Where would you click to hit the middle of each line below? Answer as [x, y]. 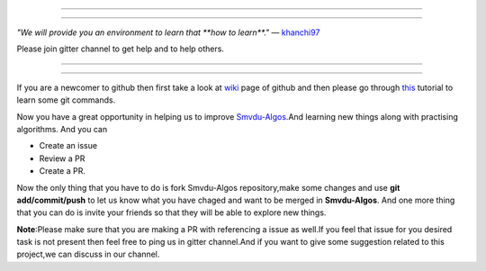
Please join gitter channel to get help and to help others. [121, 49]
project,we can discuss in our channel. [88, 254]
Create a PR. [62, 171]
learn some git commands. [66, 100]
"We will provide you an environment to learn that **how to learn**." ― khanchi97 [168, 32]
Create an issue [68, 146]
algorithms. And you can [62, 129]
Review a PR [62, 158]
